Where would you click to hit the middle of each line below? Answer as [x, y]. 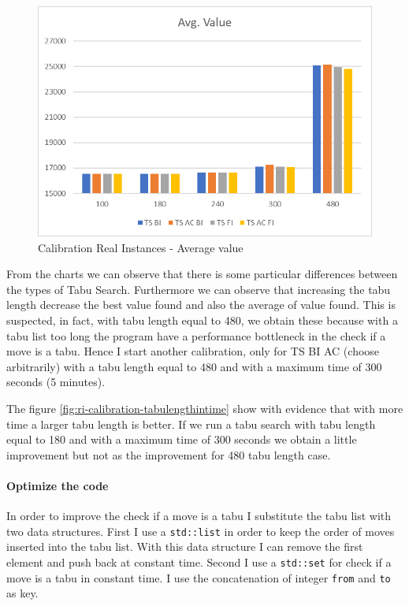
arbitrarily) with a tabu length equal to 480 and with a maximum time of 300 [194, 366]
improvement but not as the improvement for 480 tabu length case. [169, 454]
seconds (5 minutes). [56, 382]
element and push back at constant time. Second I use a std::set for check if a [199, 562]
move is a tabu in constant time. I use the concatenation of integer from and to [199, 577]
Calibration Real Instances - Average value [141, 247]
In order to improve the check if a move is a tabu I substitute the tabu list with [199, 516]
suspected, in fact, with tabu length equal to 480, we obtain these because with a [202, 320]
